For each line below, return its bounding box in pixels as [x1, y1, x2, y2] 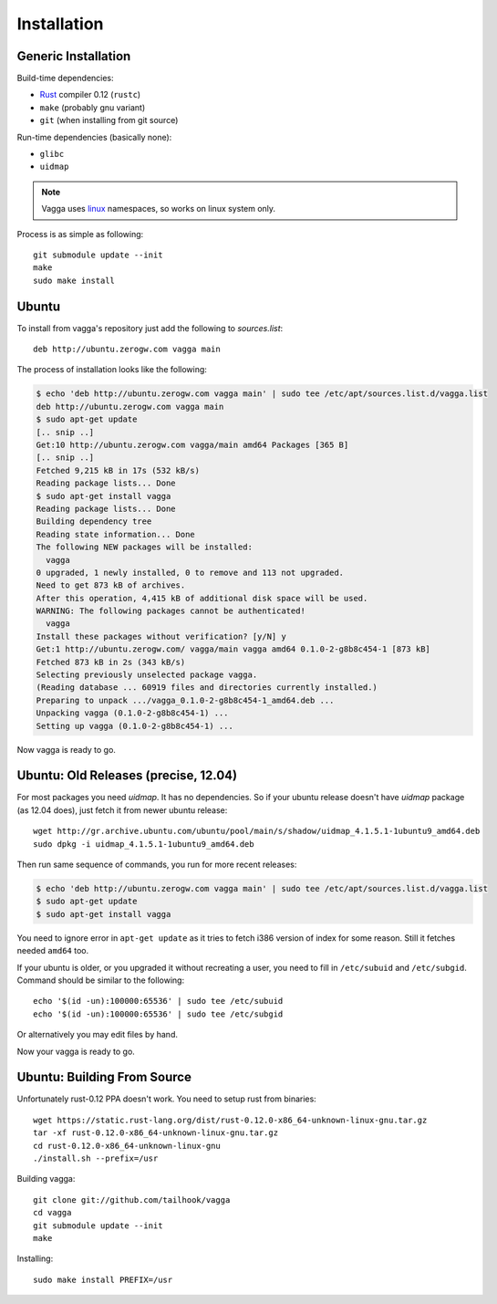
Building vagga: [16, 1174, 76, 1184]
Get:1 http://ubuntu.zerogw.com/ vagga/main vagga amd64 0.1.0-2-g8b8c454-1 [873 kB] [36, 644, 430, 654]
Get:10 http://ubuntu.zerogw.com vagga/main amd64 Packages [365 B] [36, 439, 349, 450]
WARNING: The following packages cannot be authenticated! [36, 606, 305, 616]
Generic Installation [16, 48, 131, 64]
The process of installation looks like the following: [16, 364, 207, 375]
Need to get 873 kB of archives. [36, 580, 186, 590]
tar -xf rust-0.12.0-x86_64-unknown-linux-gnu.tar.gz [33, 1128, 278, 1138]
